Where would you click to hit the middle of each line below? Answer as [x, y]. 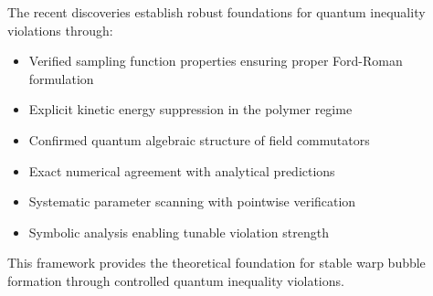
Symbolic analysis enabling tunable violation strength [179, 232]
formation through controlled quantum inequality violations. [176, 280]
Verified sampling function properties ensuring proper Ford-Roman [216, 61]
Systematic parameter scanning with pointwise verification [192, 201]
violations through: [60, 30]
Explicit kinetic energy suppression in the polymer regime [190, 109]
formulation [61, 78]
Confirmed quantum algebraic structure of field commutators [199, 139]
